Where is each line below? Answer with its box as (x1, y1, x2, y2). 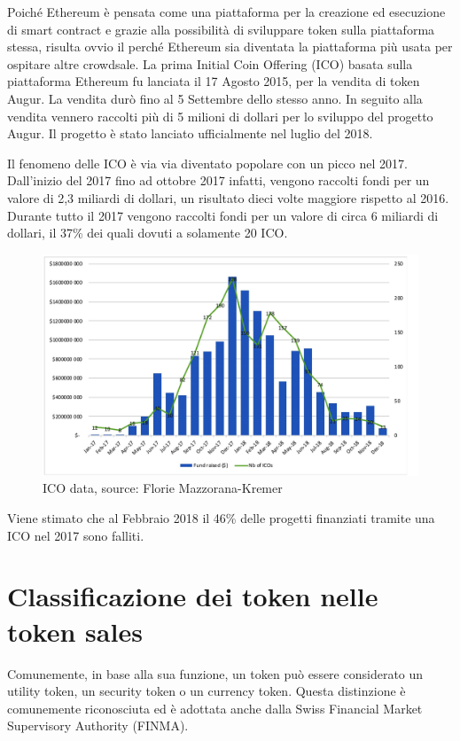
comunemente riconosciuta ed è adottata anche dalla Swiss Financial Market (7, 698, 423, 717)
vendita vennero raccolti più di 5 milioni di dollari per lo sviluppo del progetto (7, 106, 433, 125)
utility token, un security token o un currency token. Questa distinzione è (7, 682, 406, 700)
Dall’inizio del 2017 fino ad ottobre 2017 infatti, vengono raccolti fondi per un (7, 171, 430, 190)
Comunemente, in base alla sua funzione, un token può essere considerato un (7, 664, 424, 682)
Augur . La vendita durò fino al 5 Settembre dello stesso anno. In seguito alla (7, 89, 423, 107)
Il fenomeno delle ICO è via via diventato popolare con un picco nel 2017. (7, 153, 408, 172)
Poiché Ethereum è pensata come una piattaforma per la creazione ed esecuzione (7, 3, 446, 20)
